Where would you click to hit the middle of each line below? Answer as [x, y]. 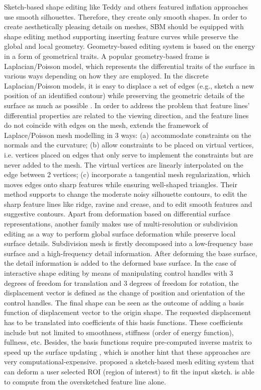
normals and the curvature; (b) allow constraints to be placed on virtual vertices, [129, 145]
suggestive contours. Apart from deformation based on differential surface [117, 214]
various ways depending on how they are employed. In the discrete [106, 76]
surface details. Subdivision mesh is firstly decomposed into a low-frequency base [128, 243]
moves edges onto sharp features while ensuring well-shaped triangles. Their [121, 184]
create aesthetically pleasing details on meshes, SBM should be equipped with [124, 26]
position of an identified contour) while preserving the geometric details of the [124, 95]
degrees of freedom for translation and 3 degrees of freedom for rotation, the [121, 283]
